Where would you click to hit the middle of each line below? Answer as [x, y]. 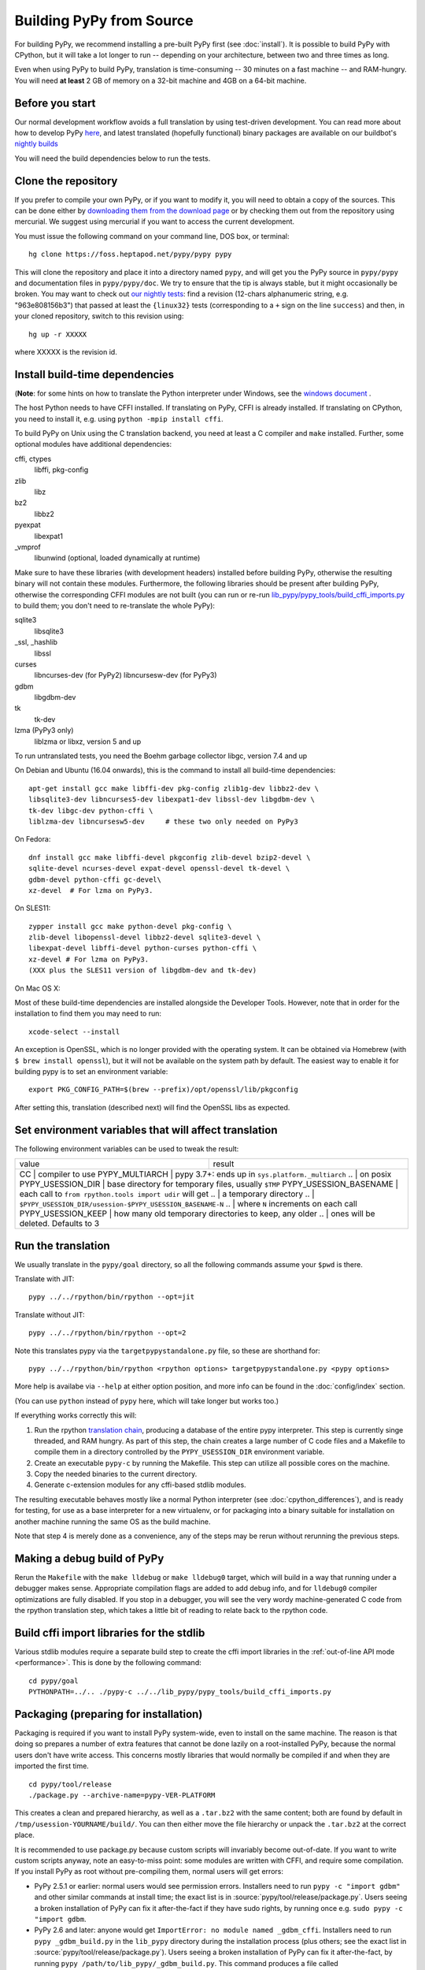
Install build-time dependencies [94, 374]
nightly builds [36, 144]
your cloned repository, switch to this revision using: [99, 316]
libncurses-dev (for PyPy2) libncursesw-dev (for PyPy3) [126, 675]
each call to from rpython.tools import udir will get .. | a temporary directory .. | [167, 1194]
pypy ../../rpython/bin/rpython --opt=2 [107, 1333]
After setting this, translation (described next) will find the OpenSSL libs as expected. [152, 1107]
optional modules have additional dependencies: [93, 444]
